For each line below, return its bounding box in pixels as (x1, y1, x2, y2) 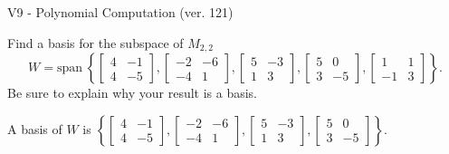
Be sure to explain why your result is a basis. (7, 83, 258, 102)
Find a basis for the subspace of (7, 33, 184, 52)
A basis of (7, 119, 62, 138)
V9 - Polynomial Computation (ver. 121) (7, 3, 234, 21)
